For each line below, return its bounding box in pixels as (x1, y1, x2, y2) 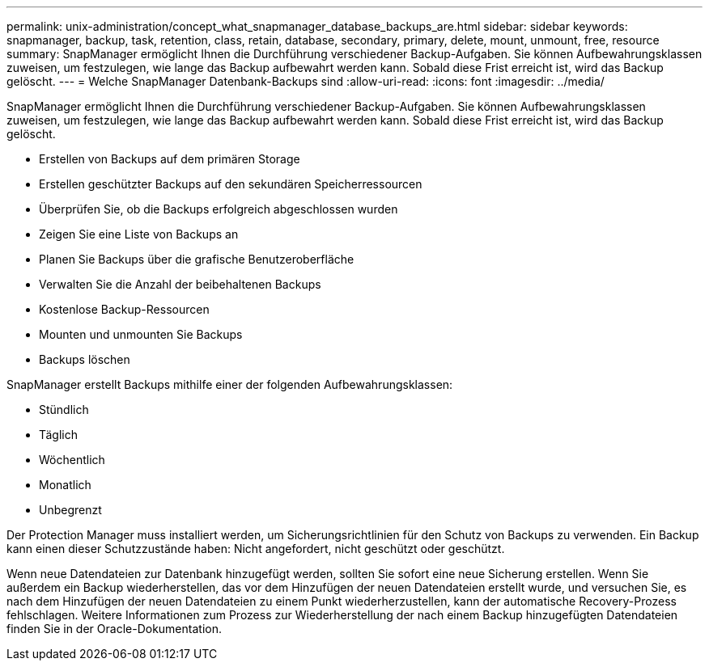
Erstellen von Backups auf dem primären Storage (39, 152, 300, 166)
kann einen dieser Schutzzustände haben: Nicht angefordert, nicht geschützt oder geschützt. (6, 542, 505, 555)
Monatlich (39, 478, 91, 492)
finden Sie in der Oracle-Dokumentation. (6, 622, 222, 635)
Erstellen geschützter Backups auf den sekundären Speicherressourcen (39, 177, 422, 191)
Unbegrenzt (39, 503, 102, 517)
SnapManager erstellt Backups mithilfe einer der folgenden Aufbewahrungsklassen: (6, 378, 453, 391)
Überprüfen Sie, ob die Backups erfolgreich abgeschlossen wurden (39, 202, 398, 216)
